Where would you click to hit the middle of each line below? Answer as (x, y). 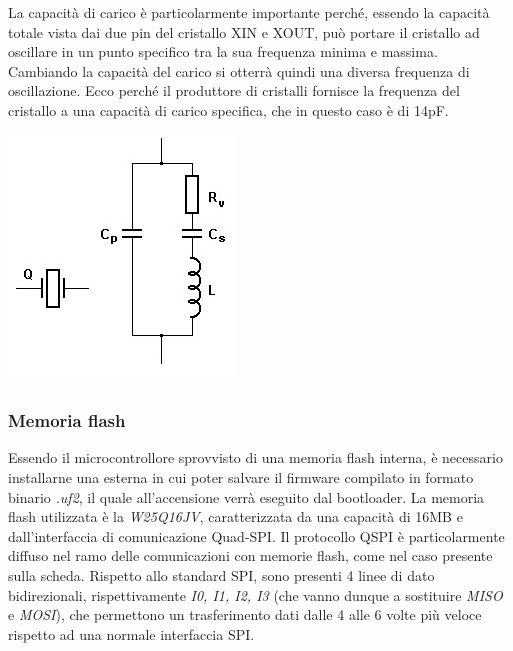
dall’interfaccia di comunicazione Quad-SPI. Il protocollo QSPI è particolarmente (256, 535)
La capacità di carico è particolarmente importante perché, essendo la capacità (249, 12)
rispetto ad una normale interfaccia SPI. (131, 633)
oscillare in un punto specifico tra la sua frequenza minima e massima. (223, 51)
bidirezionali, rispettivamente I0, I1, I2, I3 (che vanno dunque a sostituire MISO (255, 594)
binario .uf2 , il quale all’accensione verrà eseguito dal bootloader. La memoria (246, 496)
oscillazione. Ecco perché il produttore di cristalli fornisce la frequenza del (234, 90)
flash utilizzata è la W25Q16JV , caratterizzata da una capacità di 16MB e (235, 516)
